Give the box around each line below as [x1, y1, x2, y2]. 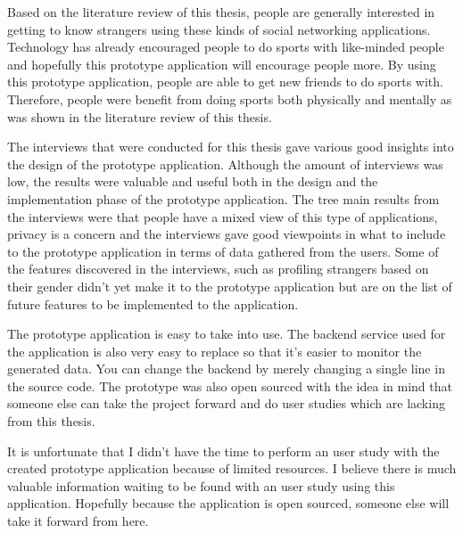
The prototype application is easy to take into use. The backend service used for [7, 324, 446, 343]
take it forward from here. [7, 512, 149, 530]
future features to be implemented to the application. [7, 294, 299, 313]
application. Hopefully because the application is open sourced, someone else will [7, 494, 450, 512]
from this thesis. [7, 412, 95, 430]
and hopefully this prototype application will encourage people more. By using [7, 54, 436, 73]
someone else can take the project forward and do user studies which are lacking [7, 394, 445, 413]
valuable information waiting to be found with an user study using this [7, 476, 395, 495]
